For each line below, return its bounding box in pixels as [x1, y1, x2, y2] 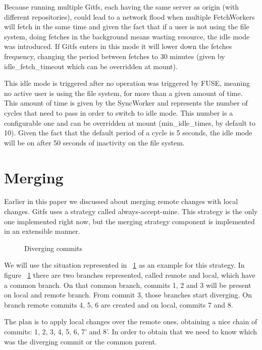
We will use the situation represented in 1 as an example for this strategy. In [4, 260, 245, 270]
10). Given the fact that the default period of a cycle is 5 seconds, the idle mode [4, 127, 252, 138]
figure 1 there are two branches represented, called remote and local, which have [4, 270, 255, 280]
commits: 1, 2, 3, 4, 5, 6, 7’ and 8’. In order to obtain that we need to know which [4, 326, 257, 336]
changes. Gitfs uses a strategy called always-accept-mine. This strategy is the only [4, 206, 258, 217]
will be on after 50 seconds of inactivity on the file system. [4, 137, 185, 147]
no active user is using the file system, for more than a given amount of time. [4, 87, 243, 98]
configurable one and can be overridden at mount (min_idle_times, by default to [4, 117, 256, 128]
